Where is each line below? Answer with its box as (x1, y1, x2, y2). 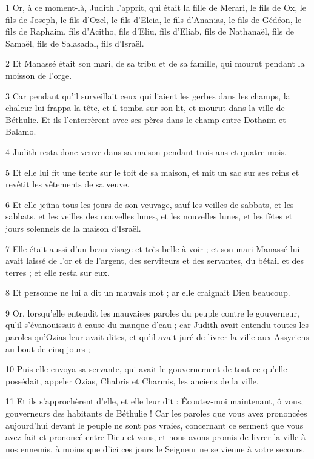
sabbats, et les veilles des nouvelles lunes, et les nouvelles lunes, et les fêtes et (5, 210, 293, 223)
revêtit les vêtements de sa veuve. (5, 178, 130, 190)
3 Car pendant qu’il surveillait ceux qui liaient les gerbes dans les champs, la (5, 89, 290, 102)
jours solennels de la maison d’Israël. (5, 221, 141, 234)
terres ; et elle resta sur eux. (5, 266, 110, 278)
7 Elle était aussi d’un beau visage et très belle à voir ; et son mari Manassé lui (5, 242, 300, 255)
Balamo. (5, 125, 36, 138)
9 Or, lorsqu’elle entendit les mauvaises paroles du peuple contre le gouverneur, (5, 306, 299, 319)
